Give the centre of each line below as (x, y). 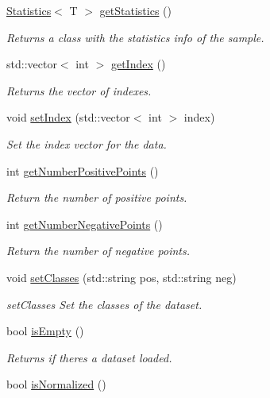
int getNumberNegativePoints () (85, 224)
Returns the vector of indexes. (79, 90)
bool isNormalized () (56, 384)
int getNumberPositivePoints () (83, 170)
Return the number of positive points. (97, 197)
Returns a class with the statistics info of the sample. (135, 37)
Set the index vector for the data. (87, 143)
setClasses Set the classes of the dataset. (104, 304)
